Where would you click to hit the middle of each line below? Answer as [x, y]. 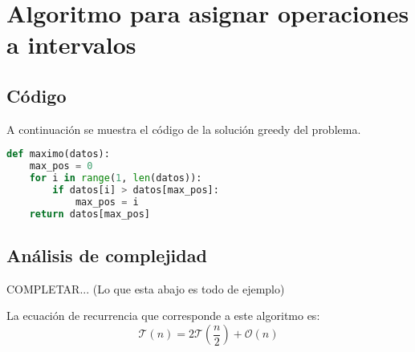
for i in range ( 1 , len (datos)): [116, 178]
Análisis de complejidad [107, 255]
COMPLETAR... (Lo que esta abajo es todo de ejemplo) [146, 288]
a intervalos [71, 45]
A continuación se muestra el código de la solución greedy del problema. [184, 129]
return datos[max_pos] [90, 214]
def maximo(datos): [58, 154]
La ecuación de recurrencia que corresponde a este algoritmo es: [163, 316]
